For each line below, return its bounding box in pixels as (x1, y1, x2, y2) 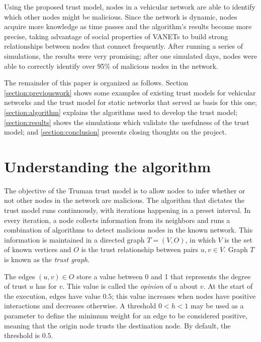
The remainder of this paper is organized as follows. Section (4, 77, 189, 88)
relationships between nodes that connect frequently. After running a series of (4, 41, 243, 51)
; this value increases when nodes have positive (112, 290, 256, 301)
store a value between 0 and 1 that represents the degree (76, 271, 251, 281)
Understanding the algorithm (4, 156, 211, 176)
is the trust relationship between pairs (81, 244, 199, 255)
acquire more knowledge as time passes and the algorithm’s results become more (4, 21, 252, 32)
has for (35, 281, 57, 291)
